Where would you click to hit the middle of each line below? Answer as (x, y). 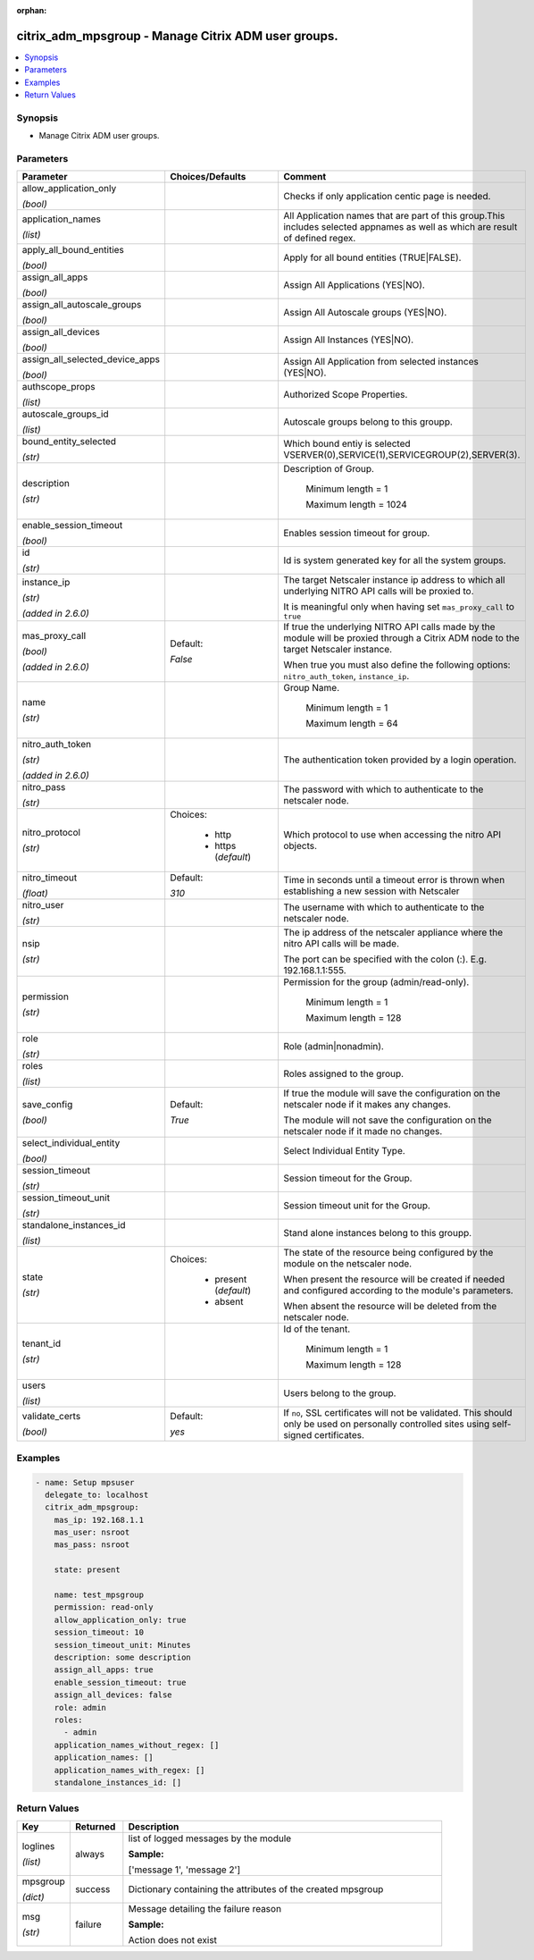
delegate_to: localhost (97, 1494)
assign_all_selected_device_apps (91, 359)
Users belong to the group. (339, 1393)
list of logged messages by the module (210, 1838)
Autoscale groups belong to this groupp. (367, 422)
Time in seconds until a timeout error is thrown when (394, 880)
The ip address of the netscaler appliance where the (393, 932)
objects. (300, 846)
